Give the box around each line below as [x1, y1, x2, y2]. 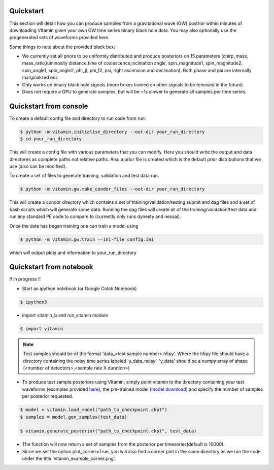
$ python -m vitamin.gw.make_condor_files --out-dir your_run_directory [20, 186, 205, 192]
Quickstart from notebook [9, 263, 93, 271]
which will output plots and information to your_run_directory [9, 249, 137, 256]
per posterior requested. [22, 393, 74, 399]
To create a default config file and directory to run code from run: [9, 115, 146, 121]
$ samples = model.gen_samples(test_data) [20, 414, 127, 420]
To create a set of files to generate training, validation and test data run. [9, 173, 159, 179]
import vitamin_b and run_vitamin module [22, 312, 109, 318]
